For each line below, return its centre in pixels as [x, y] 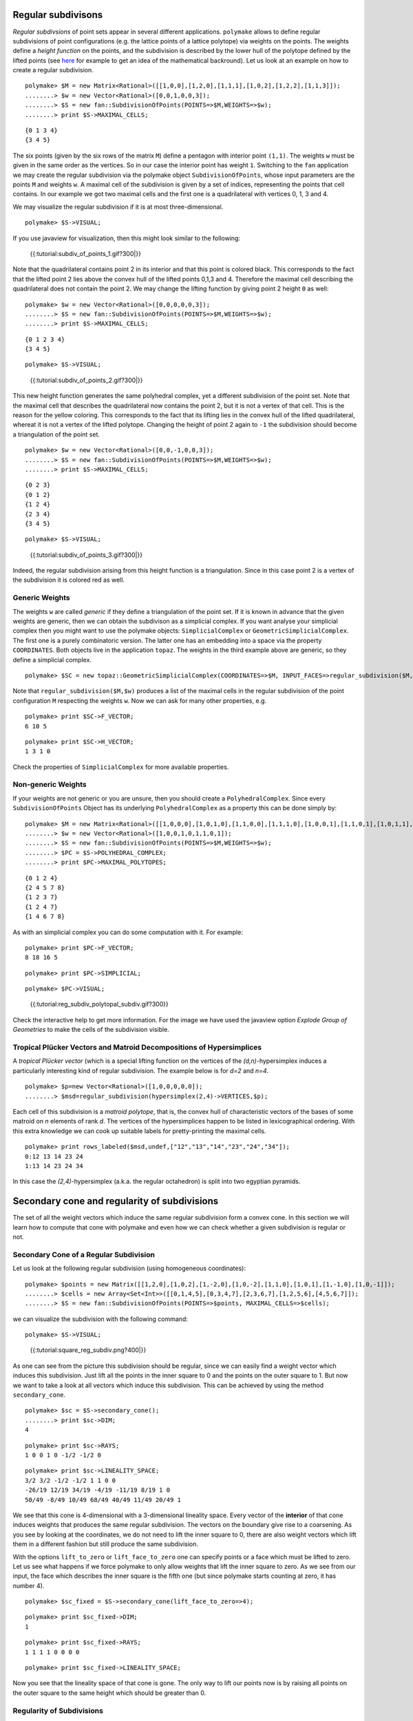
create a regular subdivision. [53, 70]
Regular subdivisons [58, 15]
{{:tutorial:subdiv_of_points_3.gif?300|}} [86, 555]
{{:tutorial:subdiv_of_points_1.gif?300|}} [85, 253]
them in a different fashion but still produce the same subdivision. [106, 1544]
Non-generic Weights [50, 785]
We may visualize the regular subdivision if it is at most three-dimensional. [118, 207]
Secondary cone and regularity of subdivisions [116, 1201]
